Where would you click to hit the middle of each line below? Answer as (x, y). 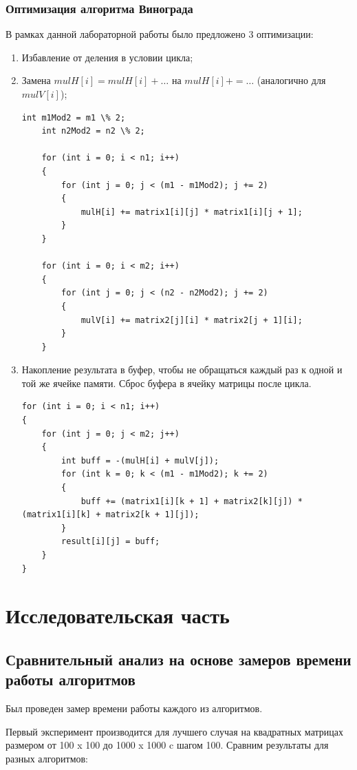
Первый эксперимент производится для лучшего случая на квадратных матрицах (174, 731)
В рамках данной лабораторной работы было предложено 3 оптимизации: (160, 34)
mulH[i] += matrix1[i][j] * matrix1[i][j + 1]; (192, 212)
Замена (36, 80)
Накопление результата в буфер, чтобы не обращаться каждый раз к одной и (182, 370)
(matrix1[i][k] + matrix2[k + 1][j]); (110, 515)
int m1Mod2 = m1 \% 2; (74, 117)
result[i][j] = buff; (111, 542)
